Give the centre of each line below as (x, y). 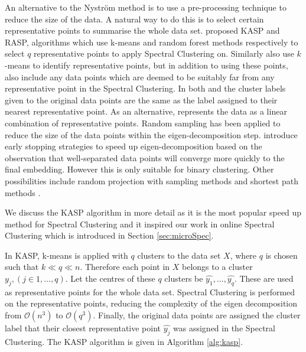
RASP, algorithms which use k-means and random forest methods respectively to (152, 42)
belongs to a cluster (217, 267)
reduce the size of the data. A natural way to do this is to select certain (134, 19)
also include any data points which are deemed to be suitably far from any (140, 76)
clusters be (184, 278)
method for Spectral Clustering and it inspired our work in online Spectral (140, 224)
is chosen (281, 255)
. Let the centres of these (110, 278)
